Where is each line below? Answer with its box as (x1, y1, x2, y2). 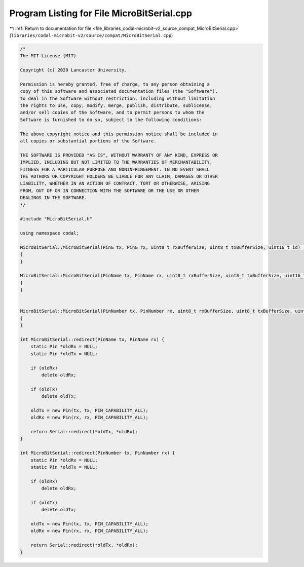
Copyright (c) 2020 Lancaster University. (20, 67, 127, 73)
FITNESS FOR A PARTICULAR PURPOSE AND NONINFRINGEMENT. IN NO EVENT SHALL (20, 166, 210, 172)
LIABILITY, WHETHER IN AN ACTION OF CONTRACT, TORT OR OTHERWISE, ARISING (20, 180, 210, 186)
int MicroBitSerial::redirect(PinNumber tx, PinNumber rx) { (20, 450, 175, 456)
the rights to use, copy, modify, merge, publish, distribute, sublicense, (20, 103, 213, 108)
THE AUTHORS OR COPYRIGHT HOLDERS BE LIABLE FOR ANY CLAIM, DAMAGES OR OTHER (20, 173, 218, 179)
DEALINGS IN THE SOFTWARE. (20, 195, 87, 201)
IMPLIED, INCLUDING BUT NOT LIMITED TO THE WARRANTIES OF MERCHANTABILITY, (20, 160, 213, 165)
